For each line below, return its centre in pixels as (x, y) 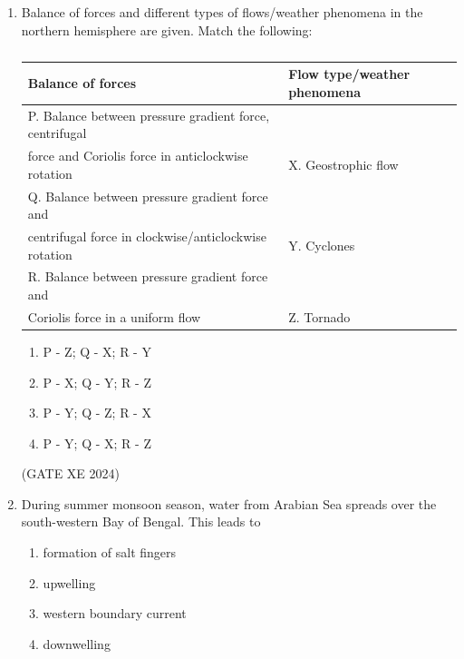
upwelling (69, 582)
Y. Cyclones (322, 245)
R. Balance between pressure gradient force (148, 276)
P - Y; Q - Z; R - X (97, 413)
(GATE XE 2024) (71, 473)
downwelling (77, 643)
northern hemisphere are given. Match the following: (167, 30)
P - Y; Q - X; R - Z (97, 443)
